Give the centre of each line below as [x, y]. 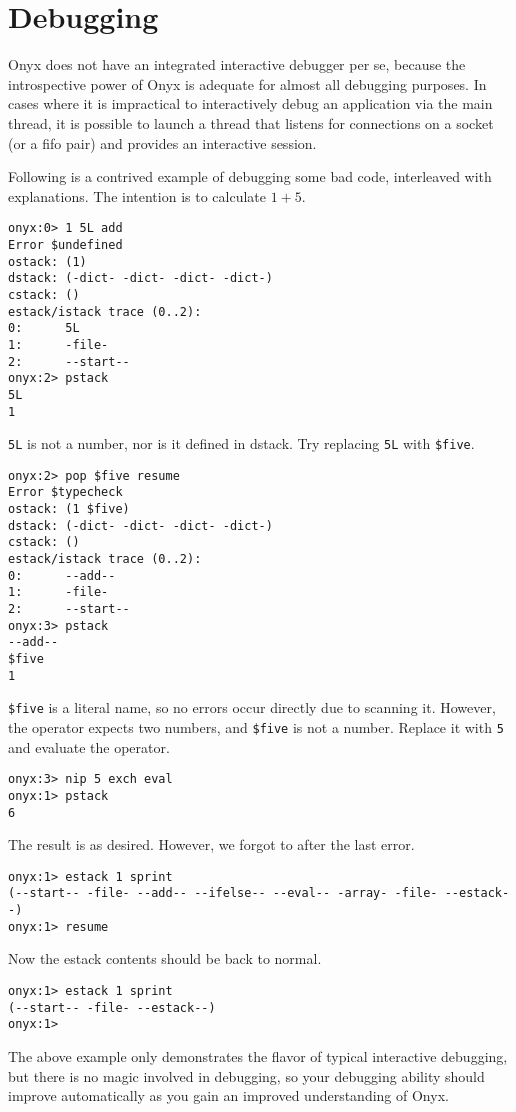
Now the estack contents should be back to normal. [165, 958]
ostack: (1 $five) [69, 509]
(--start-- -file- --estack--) [112, 1007]
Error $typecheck [65, 492]
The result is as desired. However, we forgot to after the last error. [211, 844]
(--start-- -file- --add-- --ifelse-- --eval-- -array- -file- [223, 893]
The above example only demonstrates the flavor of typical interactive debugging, [258, 1056]
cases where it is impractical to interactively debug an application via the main [250, 103]
